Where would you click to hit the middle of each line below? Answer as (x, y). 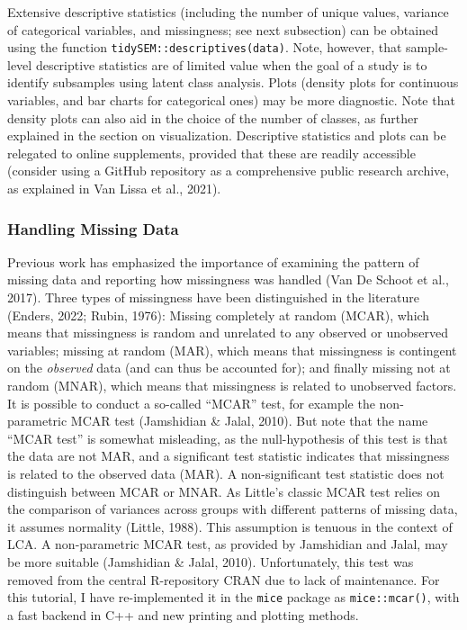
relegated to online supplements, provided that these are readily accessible (211, 153)
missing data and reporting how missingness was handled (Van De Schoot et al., (228, 279)
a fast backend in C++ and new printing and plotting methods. (183, 614)
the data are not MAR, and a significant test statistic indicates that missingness (229, 456)
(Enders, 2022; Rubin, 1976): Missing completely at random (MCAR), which (219, 315)
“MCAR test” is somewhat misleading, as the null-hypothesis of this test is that (228, 438)
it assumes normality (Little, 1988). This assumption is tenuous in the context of (230, 526)
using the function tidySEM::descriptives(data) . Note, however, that (205, 47)
